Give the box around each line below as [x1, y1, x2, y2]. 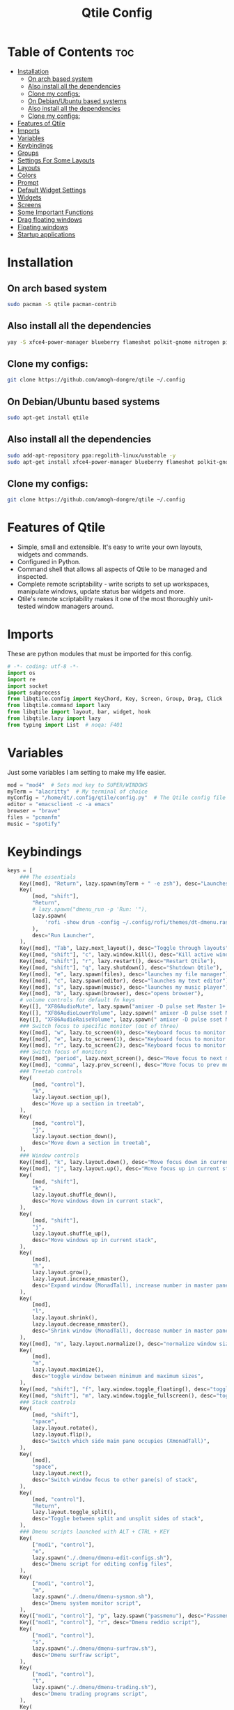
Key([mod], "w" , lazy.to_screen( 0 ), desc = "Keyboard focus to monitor [19, 1029, 226, 1036]
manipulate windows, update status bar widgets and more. [17, 587, 186, 596]
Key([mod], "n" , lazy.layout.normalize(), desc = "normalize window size [19, 1340, 232, 1347]
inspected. [17, 573, 48, 581]
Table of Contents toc [7, 44, 134, 60]
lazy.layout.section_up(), [32, 1094, 111, 1101]
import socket [7, 682, 49, 690]
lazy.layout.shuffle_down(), [32, 1191, 117, 1198]
